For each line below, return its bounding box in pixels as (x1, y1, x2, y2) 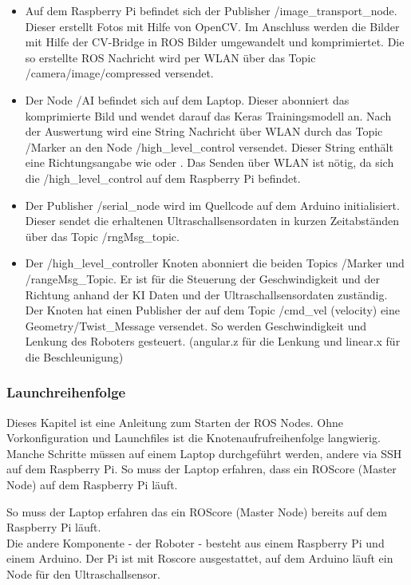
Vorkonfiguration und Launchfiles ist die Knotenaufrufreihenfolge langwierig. (6, 429, 381, 446)
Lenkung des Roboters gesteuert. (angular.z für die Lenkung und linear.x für (25, 333, 401, 350)
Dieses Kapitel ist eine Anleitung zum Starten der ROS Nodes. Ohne (6, 413, 343, 430)
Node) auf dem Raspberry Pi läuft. (6, 476, 178, 493)
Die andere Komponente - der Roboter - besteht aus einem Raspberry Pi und (6, 534, 385, 551)
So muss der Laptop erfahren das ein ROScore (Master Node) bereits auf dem (6, 503, 387, 520)
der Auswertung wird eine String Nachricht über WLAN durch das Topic (25, 123, 383, 140)
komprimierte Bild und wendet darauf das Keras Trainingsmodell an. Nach (25, 107, 392, 124)
